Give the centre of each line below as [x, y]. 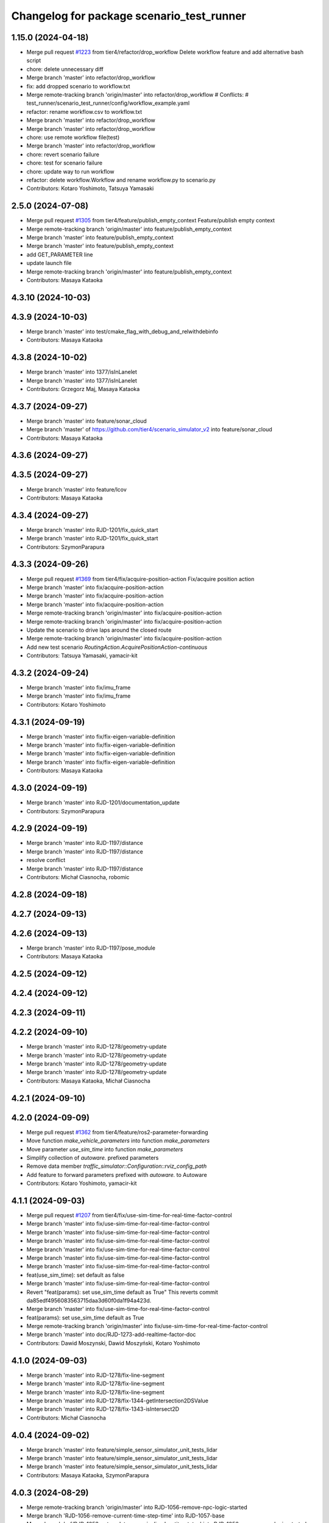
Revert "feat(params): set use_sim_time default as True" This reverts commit [122, 1292]
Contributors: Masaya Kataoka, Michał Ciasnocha [88, 1081]
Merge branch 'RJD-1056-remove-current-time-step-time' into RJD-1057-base [126, 1516]
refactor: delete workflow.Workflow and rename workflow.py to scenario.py [121, 180]
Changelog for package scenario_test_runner [129, 16]
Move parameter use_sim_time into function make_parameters [105, 1149]
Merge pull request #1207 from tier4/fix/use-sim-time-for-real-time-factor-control [129, 1215]
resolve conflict [46, 860]
